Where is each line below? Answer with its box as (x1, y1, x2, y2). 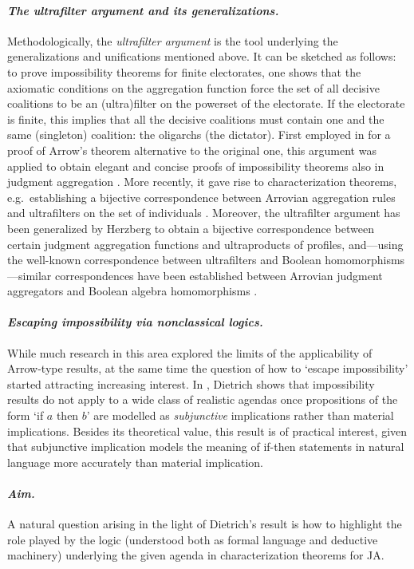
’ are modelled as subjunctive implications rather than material (86, 407, 394, 424)
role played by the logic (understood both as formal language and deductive (7, 531, 378, 547)
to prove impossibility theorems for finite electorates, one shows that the (7, 63, 361, 80)
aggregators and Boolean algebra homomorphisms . (7, 283, 258, 299)
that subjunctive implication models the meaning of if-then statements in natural (7, 438, 404, 455)
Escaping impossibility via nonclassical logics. (7, 314, 263, 330)
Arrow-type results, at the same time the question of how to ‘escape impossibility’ (7, 360, 408, 377)
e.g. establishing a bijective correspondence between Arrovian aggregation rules (7, 188, 396, 205)
